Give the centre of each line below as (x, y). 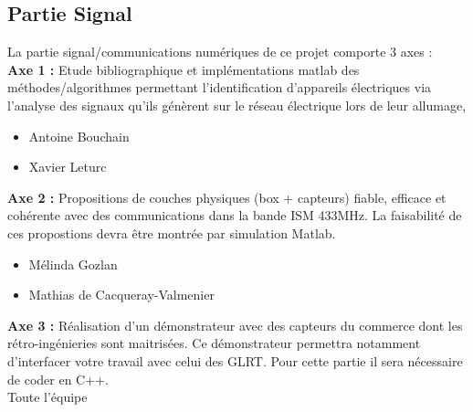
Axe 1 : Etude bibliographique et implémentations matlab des (184, 69)
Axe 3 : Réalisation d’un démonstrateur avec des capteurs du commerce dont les (235, 325)
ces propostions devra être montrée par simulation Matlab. (172, 232)
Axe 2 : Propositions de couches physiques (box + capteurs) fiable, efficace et (227, 197)
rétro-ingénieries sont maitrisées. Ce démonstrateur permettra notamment (214, 343)
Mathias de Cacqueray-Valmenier (121, 295)
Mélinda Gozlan (73, 264)
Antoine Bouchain (79, 136)
